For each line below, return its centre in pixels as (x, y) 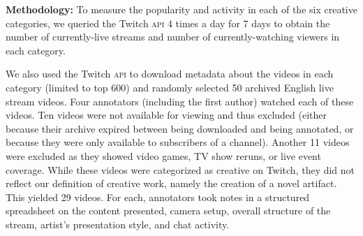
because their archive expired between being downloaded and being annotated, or (180, 128)
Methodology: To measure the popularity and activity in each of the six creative (181, 9)
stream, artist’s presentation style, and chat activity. (118, 224)
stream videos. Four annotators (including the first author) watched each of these (180, 101)
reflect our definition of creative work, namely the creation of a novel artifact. (171, 183)
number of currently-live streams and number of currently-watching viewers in (173, 37)
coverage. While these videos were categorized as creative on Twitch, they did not (180, 169)
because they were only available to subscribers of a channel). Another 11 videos (178, 142)
